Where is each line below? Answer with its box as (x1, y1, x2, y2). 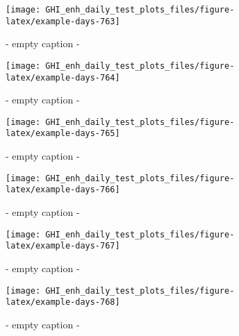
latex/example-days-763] (6, 16, 120, 26)
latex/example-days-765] (6, 128, 120, 139)
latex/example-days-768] (6, 297, 120, 308)
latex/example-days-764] (6, 72, 120, 83)
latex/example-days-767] (6, 241, 120, 251)
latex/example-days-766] (6, 185, 120, 195)
